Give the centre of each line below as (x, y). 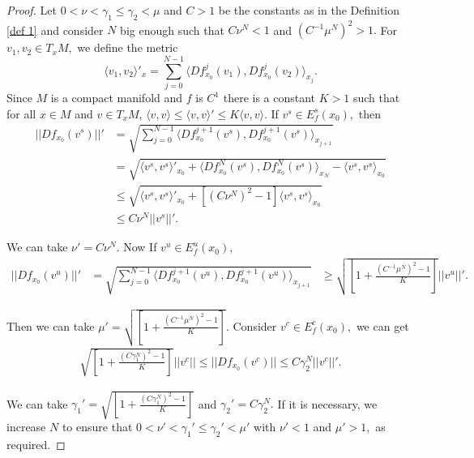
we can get (382, 325)
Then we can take (51, 325)
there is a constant (269, 98)
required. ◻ (36, 444)
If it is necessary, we (327, 403)
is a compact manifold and (117, 98)
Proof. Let (32, 10)
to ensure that (97, 427)
